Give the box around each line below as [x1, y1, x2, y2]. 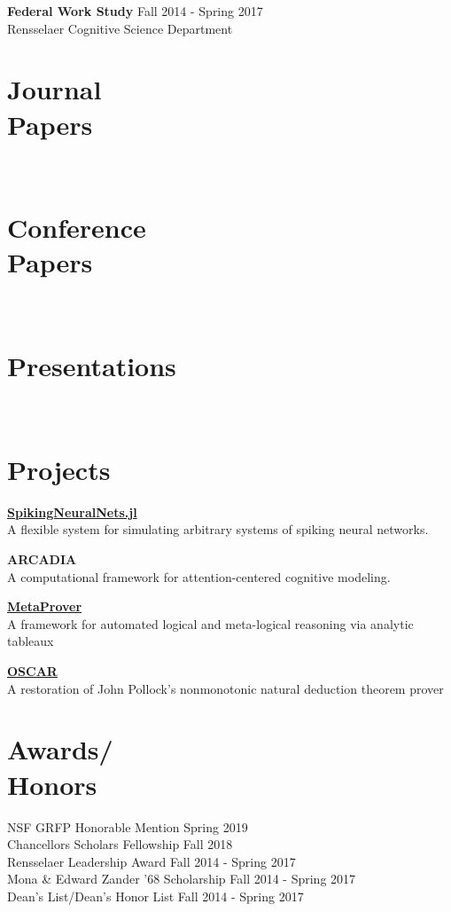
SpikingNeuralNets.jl [7, 502, 137, 521]
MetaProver [7, 597, 82, 616]
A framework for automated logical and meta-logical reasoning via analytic [7, 614, 414, 633]
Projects [7, 451, 111, 487]
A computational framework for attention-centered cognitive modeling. [7, 567, 391, 586]
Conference [7, 209, 146, 246]
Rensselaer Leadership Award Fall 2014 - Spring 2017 [7, 852, 296, 870]
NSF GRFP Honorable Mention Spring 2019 [7, 817, 248, 836]
